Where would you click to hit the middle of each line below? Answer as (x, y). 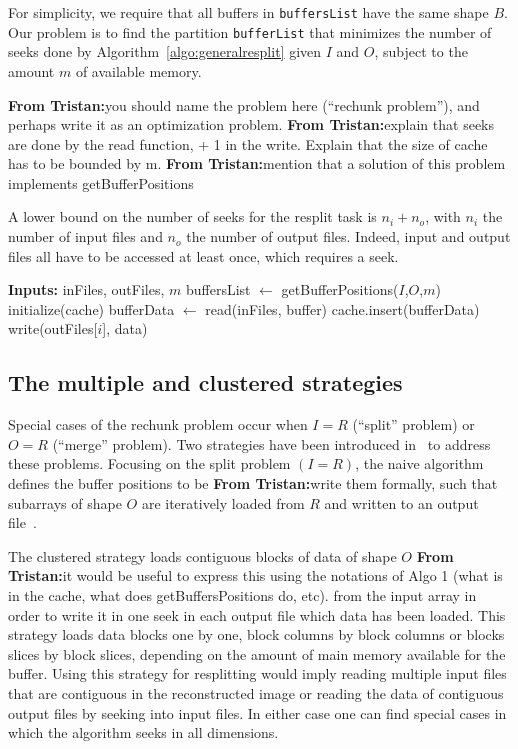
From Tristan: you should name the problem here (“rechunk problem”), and (244, 104)
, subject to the (421, 51)
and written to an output (401, 502)
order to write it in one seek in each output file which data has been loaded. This (257, 614)
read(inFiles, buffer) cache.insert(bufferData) (342, 308)
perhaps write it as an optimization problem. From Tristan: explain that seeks (251, 124)
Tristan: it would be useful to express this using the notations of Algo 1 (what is (255, 575)
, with (443, 216)
